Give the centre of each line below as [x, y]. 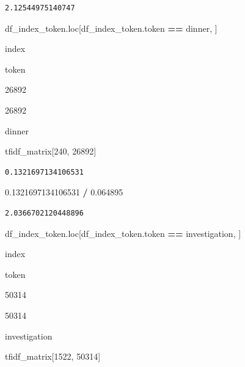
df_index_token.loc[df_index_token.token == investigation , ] [123, 233]
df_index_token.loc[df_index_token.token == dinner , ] [111, 28]
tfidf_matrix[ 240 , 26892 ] [51, 151]
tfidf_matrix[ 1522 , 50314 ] [53, 356]
